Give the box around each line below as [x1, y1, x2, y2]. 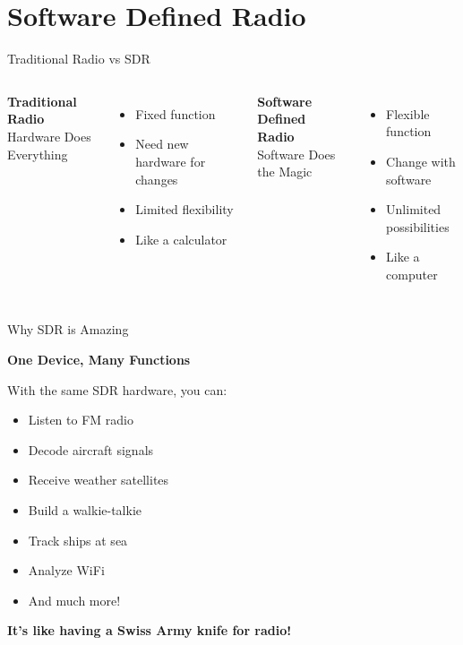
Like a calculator [135, 229, 227, 248]
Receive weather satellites [28, 470, 169, 489]
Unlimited [386, 200, 442, 219]
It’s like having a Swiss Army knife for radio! [7, 621, 292, 640]
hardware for [135, 151, 206, 170]
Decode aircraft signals [28, 440, 154, 459]
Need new [135, 134, 189, 153]
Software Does [257, 144, 336, 163]
